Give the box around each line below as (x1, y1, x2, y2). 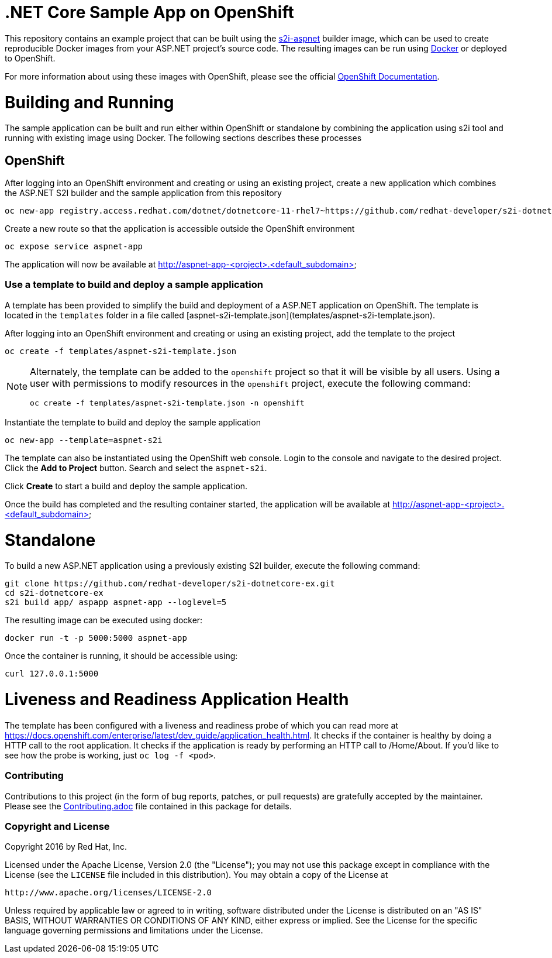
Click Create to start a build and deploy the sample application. (5, 480, 248, 491)
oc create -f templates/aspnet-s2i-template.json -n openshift (30, 398, 305, 407)
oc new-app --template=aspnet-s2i (5, 435, 163, 445)
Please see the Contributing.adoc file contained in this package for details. (5, 801, 292, 811)
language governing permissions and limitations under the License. (5, 925, 263, 936)
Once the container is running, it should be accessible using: (5, 651, 238, 661)
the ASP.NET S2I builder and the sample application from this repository (5, 188, 282, 198)
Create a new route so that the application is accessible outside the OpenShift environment (5, 224, 355, 234)
